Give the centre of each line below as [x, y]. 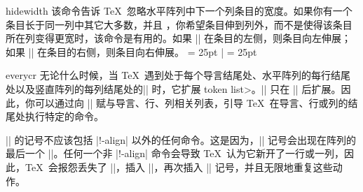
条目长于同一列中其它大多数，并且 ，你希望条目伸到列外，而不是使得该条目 [179, 24]
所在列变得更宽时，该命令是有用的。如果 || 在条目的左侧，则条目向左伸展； [179, 38]
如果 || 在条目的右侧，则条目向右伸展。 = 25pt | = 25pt [131, 51]
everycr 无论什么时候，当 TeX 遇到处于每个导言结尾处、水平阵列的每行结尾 [178, 75]
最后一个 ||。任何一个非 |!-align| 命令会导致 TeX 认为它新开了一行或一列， [175, 153]
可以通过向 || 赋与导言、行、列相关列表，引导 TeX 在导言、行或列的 [191, 102]
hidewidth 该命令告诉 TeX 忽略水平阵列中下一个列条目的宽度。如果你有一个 [179, 10]
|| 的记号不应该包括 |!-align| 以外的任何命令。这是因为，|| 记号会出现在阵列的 [181, 139]
